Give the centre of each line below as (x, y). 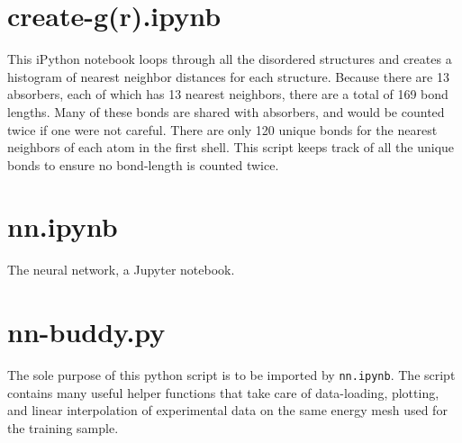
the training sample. (63, 427)
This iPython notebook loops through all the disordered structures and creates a (230, 59)
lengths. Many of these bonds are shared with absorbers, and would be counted (226, 111)
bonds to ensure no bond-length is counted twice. (143, 164)
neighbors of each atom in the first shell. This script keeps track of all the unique (231, 147)
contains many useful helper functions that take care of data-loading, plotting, (223, 392)
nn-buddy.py (86, 332)
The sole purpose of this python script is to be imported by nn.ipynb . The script (231, 375)
